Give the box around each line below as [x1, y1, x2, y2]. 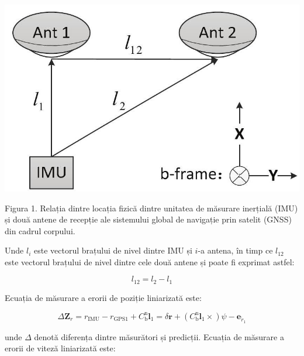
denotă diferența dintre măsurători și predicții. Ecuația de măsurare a [34, 330, 284, 343]
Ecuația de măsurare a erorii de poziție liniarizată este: [5, 291, 202, 303]
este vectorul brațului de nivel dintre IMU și [33, 244, 192, 256]
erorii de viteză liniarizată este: [5, 342, 116, 354]
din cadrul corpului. [5, 224, 75, 237]
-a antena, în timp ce [198, 244, 273, 256]
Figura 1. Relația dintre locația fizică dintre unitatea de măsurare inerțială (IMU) [5, 201, 298, 214]
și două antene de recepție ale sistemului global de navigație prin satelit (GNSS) [5, 213, 292, 225]
